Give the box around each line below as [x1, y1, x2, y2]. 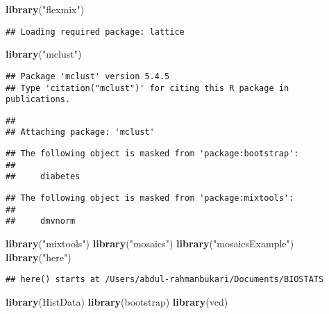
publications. [6, 94, 71, 105]
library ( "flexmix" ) [6, 2, 85, 16]
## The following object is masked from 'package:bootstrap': [6, 149, 299, 159]
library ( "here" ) [6, 249, 71, 264]
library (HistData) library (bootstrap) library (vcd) [6, 294, 228, 308]
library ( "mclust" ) [6, 47, 82, 61]
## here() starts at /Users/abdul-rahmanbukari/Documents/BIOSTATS [6, 274, 324, 285]
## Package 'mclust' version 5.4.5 [6, 71, 170, 81]
